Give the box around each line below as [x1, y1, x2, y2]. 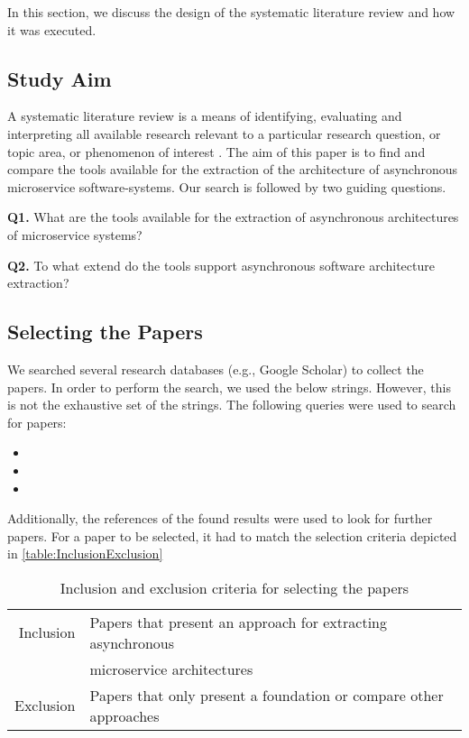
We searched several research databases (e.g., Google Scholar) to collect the [7, 359, 424, 378]
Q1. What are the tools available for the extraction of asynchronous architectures [7, 208, 459, 226]
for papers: [7, 412, 67, 431]
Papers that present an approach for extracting [89, 611, 387, 632]
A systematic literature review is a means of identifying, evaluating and [7, 106, 402, 125]
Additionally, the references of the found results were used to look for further [7, 509, 433, 528]
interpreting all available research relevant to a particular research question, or [7, 124, 441, 143]
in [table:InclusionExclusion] [7, 544, 163, 563]
